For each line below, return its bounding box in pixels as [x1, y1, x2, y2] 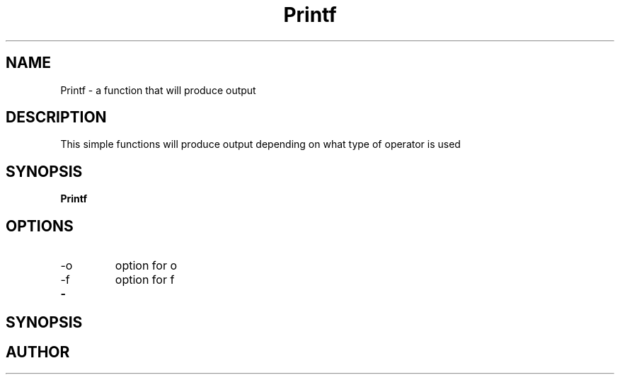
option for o [115, 258, 177, 273]
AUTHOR [6, 342, 70, 361]
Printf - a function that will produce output [60, 84, 256, 96]
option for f [115, 272, 175, 287]
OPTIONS [6, 217, 74, 235]
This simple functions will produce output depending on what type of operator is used [60, 138, 461, 151]
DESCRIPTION [6, 108, 107, 127]
